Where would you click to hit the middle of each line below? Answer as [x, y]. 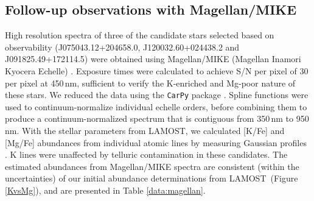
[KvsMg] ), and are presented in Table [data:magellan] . [105, 190]
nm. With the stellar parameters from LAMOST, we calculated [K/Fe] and [145, 131]
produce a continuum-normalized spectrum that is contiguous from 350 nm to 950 [157, 118]
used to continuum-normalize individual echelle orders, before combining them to [156, 106]
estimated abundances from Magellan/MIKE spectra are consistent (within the [152, 166]
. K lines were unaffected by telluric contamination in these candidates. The [146, 154]
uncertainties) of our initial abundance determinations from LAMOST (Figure [152, 178]
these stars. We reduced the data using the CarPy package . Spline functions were [157, 95]
